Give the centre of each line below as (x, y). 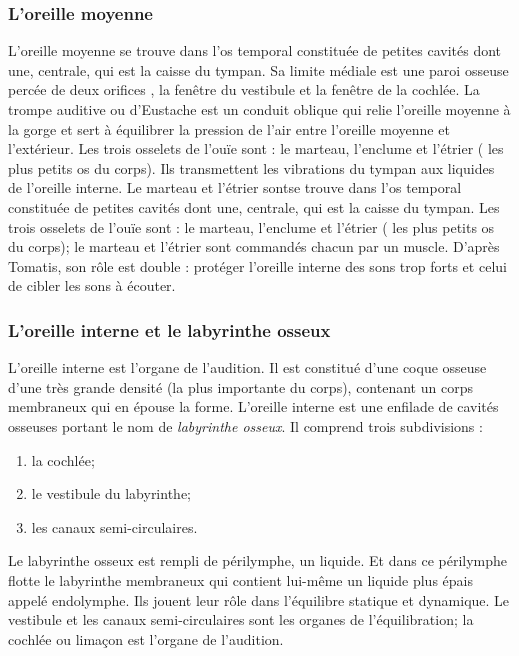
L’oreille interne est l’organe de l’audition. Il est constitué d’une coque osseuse (247, 367)
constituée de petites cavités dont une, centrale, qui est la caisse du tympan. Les (254, 206)
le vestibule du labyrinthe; (111, 493)
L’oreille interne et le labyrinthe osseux (169, 329)
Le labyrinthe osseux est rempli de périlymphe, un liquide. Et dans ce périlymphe (258, 560)
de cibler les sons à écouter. (92, 285)
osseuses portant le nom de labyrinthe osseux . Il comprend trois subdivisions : (245, 425)
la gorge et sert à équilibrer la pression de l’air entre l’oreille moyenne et (229, 128)
